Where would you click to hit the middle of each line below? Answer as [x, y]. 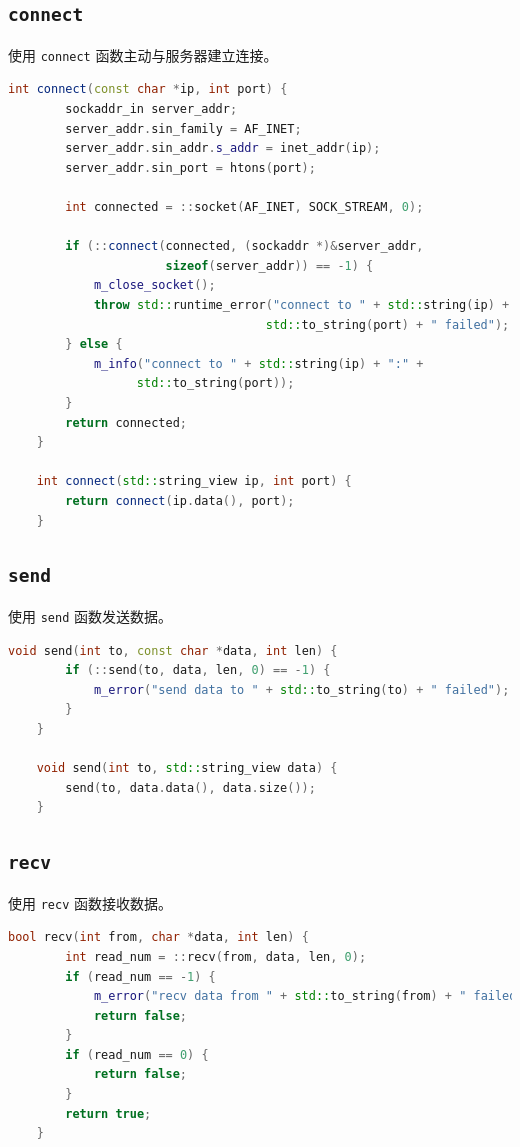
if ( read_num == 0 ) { [137, 1054]
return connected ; [126, 422]
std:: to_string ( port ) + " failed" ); [387, 324]
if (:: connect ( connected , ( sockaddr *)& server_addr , [244, 246]
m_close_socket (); [154, 285]
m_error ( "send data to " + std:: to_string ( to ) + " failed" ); [301, 689]
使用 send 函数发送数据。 [90, 615]
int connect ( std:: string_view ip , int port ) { [194, 481]
